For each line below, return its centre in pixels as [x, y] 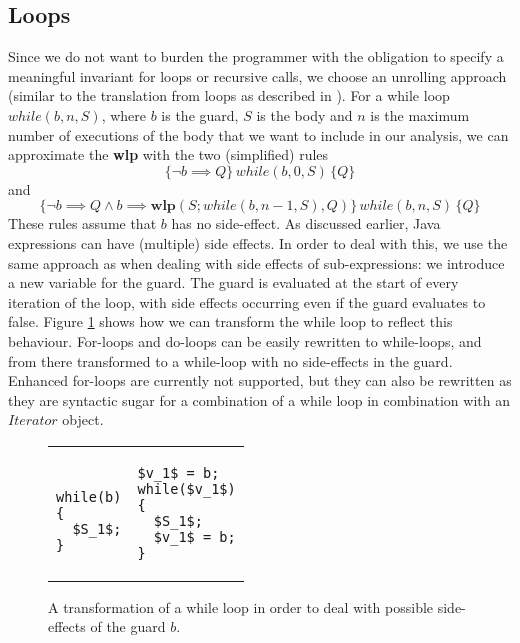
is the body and [304, 114]
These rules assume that [82, 223]
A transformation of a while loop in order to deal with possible [241, 606]
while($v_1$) [186, 488]
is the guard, [200, 114]
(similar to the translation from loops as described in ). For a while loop [229, 95]
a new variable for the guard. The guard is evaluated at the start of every [233, 282]
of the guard [128, 626]
